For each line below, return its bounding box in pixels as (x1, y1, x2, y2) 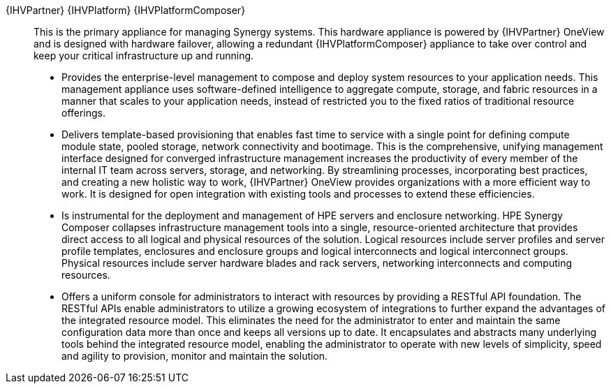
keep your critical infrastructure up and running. (34, 50, 254, 61)
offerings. (61, 107, 106, 119)
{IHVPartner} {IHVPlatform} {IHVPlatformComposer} (6, 4, 246, 16)
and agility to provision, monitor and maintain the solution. (61, 350, 328, 362)
